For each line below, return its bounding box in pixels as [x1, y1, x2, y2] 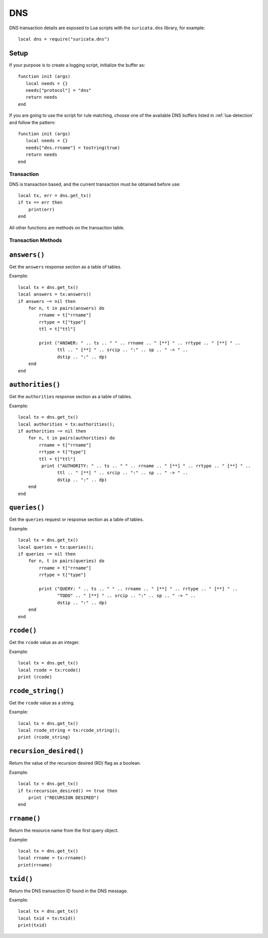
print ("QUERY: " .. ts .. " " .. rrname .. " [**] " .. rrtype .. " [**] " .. [39, 586, 238, 591]
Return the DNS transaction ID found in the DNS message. [9, 888, 128, 894]
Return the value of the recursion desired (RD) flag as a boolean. [9, 760, 141, 766]
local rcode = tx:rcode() [18, 667, 81, 673]
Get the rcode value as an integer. [9, 640, 80, 646]
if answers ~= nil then [18, 298, 76, 304]
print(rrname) [18, 862, 52, 867]
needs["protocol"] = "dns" [25, 87, 92, 93]
